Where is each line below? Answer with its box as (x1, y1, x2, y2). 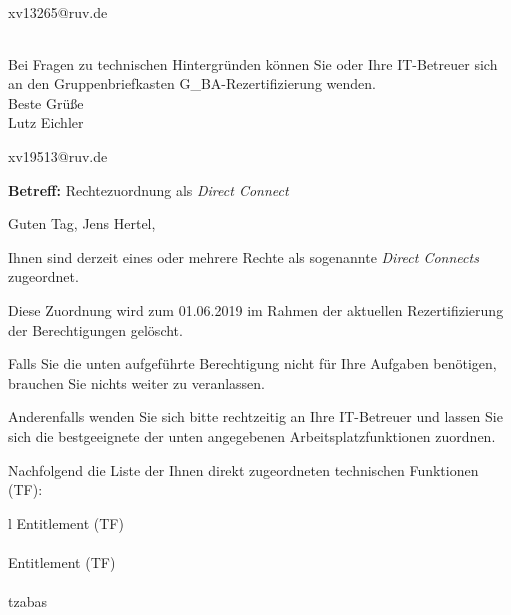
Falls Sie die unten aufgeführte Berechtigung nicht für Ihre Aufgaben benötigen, (8, 353, 497, 374)
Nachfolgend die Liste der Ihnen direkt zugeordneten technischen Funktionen (8, 459, 479, 480)
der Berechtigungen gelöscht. (8, 319, 183, 340)
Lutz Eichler (8, 112, 84, 133)
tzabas (8, 591, 47, 612)
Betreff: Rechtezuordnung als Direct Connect (8, 179, 289, 200)
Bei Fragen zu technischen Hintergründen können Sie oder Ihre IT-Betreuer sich (8, 53, 498, 74)
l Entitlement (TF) (8, 512, 124, 533)
